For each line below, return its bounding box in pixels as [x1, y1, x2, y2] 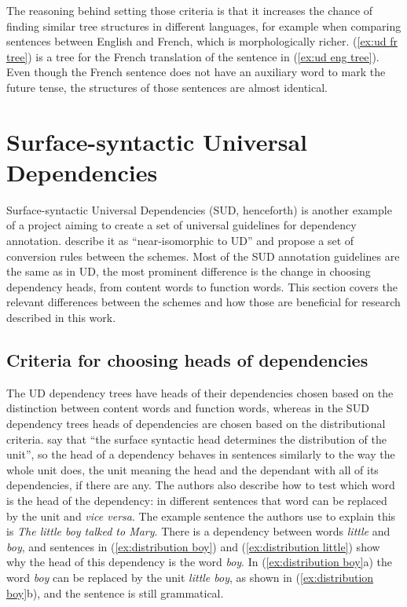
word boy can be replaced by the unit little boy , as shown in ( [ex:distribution [6, 569, 374, 585]
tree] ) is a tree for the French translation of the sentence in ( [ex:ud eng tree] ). [6, 48, 379, 64]
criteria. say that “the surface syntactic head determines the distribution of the [6, 430, 387, 447]
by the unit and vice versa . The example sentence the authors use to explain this [6, 507, 396, 524]
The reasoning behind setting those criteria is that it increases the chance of [6, 2, 373, 18]
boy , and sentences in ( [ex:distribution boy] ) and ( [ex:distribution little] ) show [6, 538, 380, 554]
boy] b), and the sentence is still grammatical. [6, 584, 224, 601]
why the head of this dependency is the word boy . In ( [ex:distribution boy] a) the [6, 554, 393, 570]
